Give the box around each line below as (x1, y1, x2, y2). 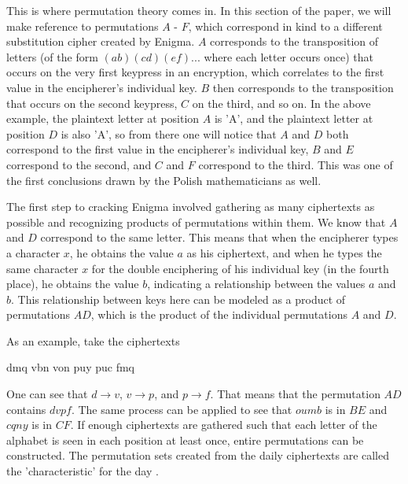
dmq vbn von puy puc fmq (6, 359, 134, 375)
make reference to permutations (6, 17, 159, 34)
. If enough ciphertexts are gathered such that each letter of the (70, 416, 377, 433)
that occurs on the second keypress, (6, 94, 178, 111)
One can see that (6, 386, 88, 402)
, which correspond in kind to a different (188, 17, 383, 34)
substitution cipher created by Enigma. (6, 33, 195, 50)
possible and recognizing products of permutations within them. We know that (6, 213, 386, 230)
